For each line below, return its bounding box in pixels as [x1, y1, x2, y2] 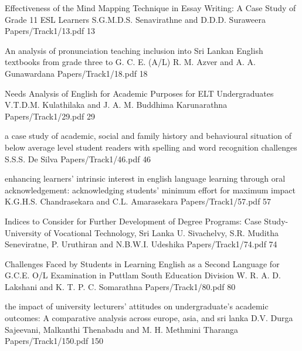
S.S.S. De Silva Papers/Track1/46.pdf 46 [5, 152, 151, 165]
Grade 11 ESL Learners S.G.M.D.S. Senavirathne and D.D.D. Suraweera [5, 13, 266, 25]
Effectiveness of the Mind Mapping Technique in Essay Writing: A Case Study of [5, 2, 296, 13]
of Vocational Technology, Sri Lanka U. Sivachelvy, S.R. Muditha [44, 226, 279, 238]
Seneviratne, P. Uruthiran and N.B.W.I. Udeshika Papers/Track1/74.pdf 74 [5, 238, 277, 250]
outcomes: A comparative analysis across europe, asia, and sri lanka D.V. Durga [5, 312, 293, 324]
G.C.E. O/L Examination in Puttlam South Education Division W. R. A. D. [5, 269, 281, 281]
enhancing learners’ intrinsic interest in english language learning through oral [5, 172, 286, 185]
